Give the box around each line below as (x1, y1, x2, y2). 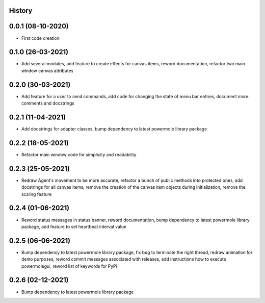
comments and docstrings (21, 101, 75, 106)
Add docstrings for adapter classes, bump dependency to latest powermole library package (21, 126, 207, 132)
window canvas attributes (21, 68, 74, 74)
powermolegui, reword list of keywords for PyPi (21, 263, 117, 269)
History (9, 6, 33, 15)
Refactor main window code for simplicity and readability (21, 151, 137, 157)
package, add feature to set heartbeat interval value (21, 224, 127, 229)
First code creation (21, 35, 60, 41)
